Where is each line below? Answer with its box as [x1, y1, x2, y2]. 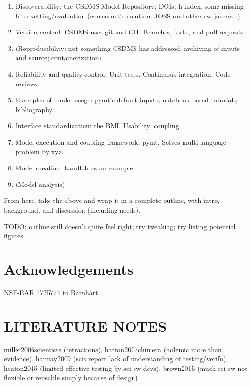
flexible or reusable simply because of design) [4, 372, 138, 383]
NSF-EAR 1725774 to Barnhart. [4, 287, 100, 297]
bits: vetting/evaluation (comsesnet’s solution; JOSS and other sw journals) [15, 10, 240, 20]
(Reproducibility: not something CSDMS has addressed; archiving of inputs [15, 43, 240, 53]
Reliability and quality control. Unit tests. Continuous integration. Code [15, 68, 231, 79]
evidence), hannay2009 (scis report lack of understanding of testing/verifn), [4, 353, 228, 364]
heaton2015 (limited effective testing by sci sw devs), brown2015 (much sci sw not [4, 363, 248, 373]
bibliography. [15, 104, 54, 114]
